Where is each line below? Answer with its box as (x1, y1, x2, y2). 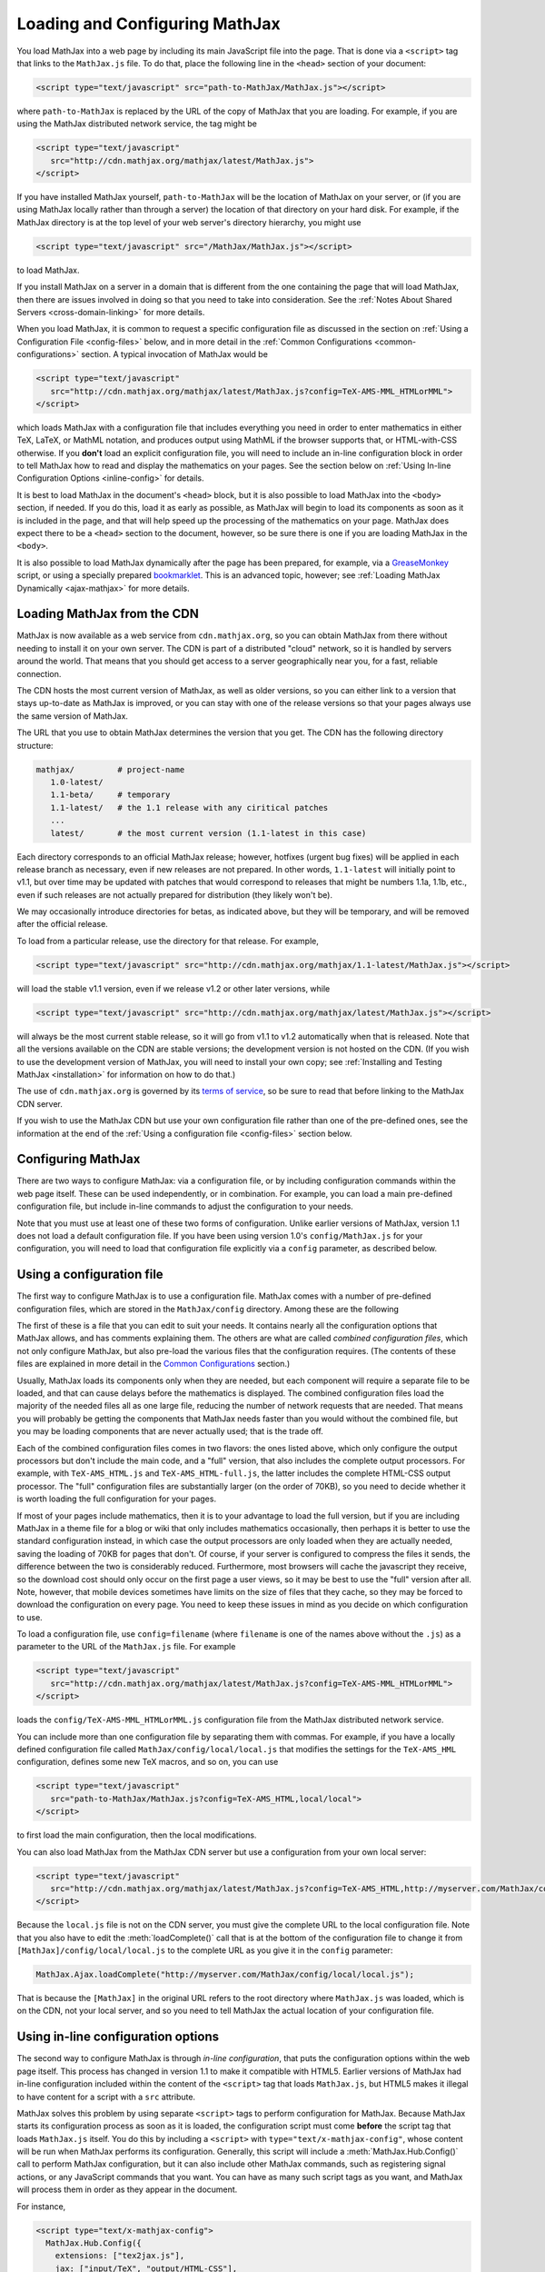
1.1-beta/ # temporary (50, 790, 171, 800)
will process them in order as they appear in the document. (16, 2184, 238, 2195)
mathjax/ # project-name (35, 764, 185, 774)
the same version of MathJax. (16, 710, 129, 722)
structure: (16, 740, 54, 751)
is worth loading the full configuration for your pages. (16, 1493, 217, 1504)
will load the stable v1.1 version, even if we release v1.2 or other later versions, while (16, 982, 331, 994)
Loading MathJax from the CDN (16, 606, 200, 622)
